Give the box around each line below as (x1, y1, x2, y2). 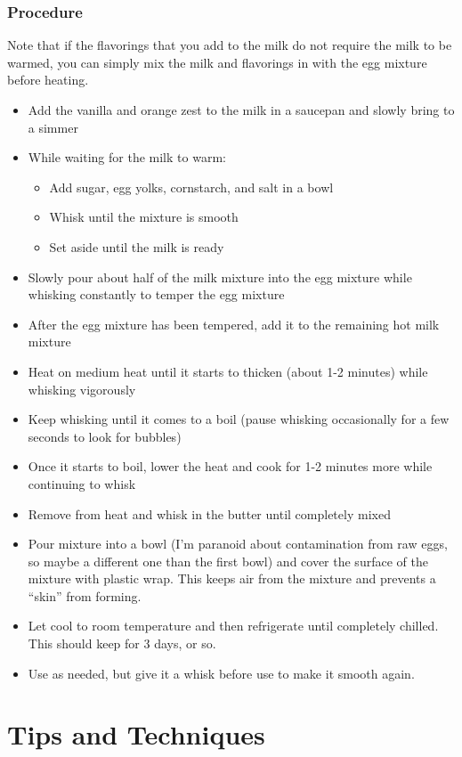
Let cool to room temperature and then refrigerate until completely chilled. (28, 616, 439, 635)
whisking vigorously (28, 379, 136, 398)
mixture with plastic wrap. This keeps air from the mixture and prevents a (28, 569, 436, 588)
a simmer (28, 118, 78, 136)
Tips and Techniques (7, 716, 265, 753)
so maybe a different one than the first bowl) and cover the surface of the (28, 551, 428, 570)
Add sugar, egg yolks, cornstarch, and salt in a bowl (49, 177, 334, 196)
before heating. (7, 70, 89, 89)
